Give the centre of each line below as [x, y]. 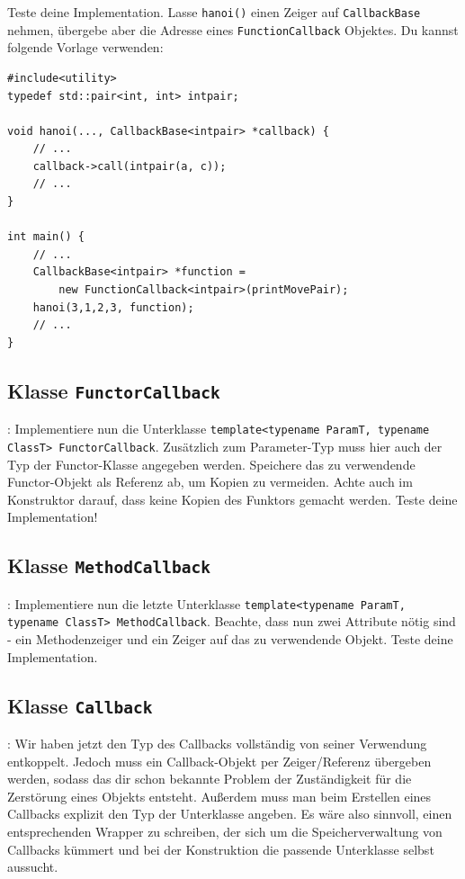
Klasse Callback [80, 705]
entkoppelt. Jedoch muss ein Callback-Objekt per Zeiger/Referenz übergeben [219, 761]
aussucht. [33, 867]
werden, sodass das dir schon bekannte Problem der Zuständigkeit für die [210, 779]
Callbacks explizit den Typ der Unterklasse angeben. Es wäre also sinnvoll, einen [230, 814]
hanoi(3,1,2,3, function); [113, 307]
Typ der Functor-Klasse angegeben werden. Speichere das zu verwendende [211, 464]
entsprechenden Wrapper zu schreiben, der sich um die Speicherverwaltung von [225, 831]
